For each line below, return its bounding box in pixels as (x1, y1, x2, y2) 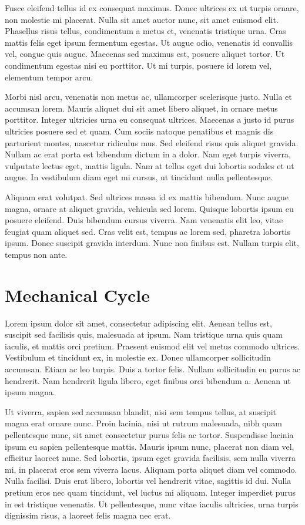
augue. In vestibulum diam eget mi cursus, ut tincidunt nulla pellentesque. (5, 171, 273, 183)
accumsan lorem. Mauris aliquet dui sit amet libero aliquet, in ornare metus (5, 102, 278, 114)
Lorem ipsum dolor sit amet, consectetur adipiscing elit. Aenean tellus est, (5, 317, 272, 329)
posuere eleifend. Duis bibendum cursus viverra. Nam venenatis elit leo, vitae (5, 214, 283, 226)
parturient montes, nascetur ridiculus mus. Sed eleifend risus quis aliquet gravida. (5, 136, 299, 149)
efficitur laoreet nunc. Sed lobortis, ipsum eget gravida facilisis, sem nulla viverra (5, 452, 296, 464)
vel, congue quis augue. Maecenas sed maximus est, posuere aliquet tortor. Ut (5, 48, 285, 60)
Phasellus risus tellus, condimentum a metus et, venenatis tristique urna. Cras (5, 25, 286, 37)
